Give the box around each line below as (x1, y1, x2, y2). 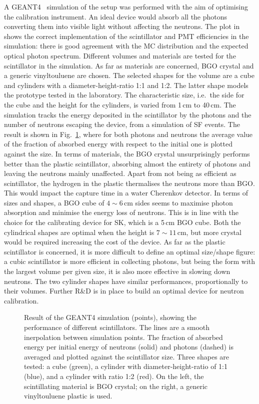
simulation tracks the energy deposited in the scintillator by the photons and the (4, 109, 251, 119)
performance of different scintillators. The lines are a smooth (24, 322, 210, 332)
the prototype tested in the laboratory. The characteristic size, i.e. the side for (4, 89, 244, 100)
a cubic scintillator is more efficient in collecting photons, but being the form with (4, 256, 255, 266)
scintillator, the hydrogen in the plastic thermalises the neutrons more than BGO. (4, 177, 255, 188)
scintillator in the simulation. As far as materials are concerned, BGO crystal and (4, 60, 254, 70)
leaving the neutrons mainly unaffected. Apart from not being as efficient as (4, 168, 236, 178)
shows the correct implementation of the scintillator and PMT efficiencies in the (4, 30, 249, 41)
